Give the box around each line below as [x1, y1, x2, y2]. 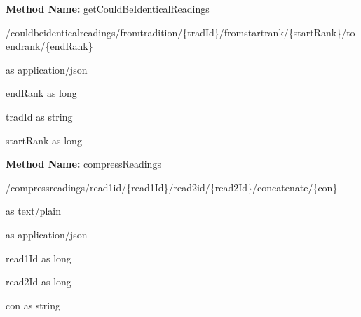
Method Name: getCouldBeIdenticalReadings [6, 1, 210, 15]
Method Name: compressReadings [6, 156, 161, 171]
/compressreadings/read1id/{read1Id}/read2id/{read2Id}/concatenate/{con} [6, 180, 338, 194]
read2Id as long [6, 274, 71, 289]
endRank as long [6, 86, 77, 100]
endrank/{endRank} [6, 39, 93, 53]
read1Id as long [6, 250, 71, 265]
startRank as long [6, 133, 82, 147]
